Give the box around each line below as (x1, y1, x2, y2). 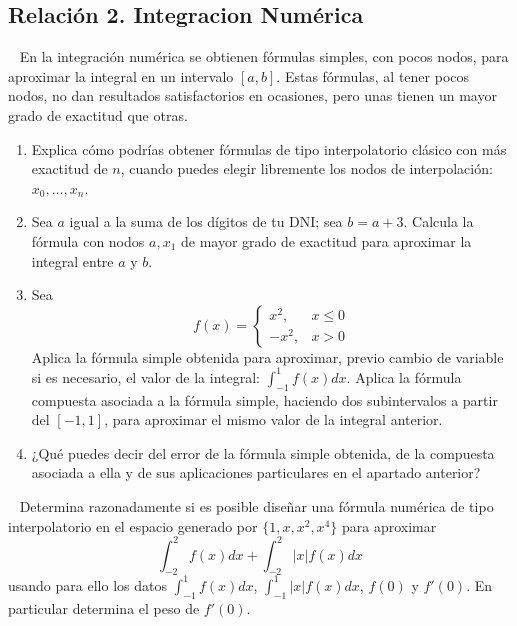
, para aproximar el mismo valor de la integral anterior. (104, 409, 443, 430)
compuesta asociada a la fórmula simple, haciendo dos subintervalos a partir (31, 389, 498, 410)
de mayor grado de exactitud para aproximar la (180, 230, 472, 251)
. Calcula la (403, 211, 474, 232)
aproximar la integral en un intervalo (8, 65, 234, 86)
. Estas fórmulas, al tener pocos (276, 65, 470, 86)
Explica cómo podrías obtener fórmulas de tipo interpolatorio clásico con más (31, 138, 507, 159)
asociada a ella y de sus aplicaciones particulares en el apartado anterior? (31, 462, 481, 483)
